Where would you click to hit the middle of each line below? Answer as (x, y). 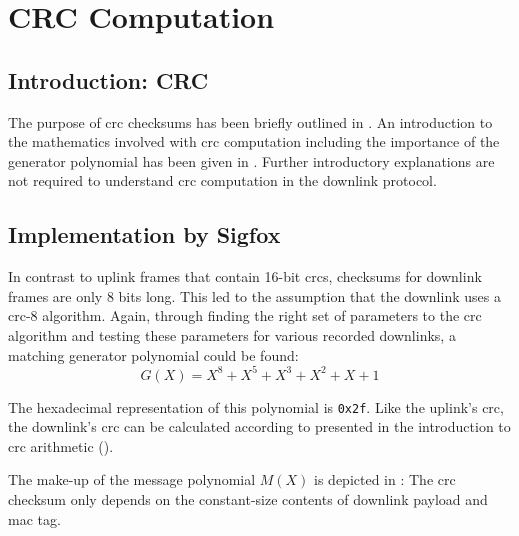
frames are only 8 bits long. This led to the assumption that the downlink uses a (254, 295)
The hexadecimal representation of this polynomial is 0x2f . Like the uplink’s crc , (256, 406)
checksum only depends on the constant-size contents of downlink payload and (248, 499)
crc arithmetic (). (61, 445)
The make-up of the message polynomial (132, 479)
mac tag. (34, 518)
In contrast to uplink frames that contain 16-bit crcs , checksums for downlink (245, 276)
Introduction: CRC (108, 79)
